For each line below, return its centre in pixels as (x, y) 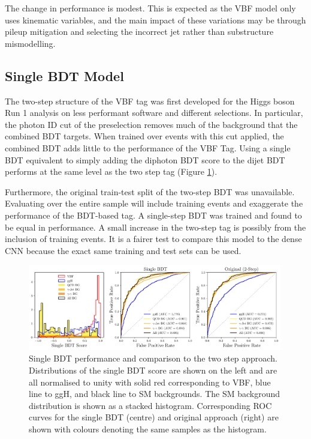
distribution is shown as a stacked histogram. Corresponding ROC (150, 405)
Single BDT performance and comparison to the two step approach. (153, 358)
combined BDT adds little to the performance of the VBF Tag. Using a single (148, 147)
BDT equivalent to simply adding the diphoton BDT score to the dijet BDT (145, 159)
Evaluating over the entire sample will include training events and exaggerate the (154, 203)
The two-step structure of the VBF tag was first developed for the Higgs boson (150, 101)
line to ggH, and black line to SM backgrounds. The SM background (155, 394)
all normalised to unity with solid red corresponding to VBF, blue (150, 382)
